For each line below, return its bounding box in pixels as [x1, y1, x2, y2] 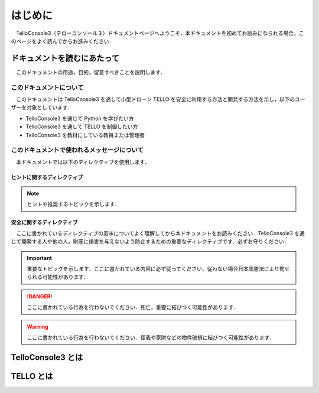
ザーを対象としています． [11, 104, 73, 111]
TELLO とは [11, 371, 53, 381]
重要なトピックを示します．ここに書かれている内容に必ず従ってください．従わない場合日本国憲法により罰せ [27, 265, 290, 272]
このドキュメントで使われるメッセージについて [11, 146, 144, 154]
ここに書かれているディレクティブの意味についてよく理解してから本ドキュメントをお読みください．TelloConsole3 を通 [15, 229, 305, 236]
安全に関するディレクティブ [11, 219, 78, 226]
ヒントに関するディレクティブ [11, 173, 83, 180]
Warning [27, 323, 48, 330]
